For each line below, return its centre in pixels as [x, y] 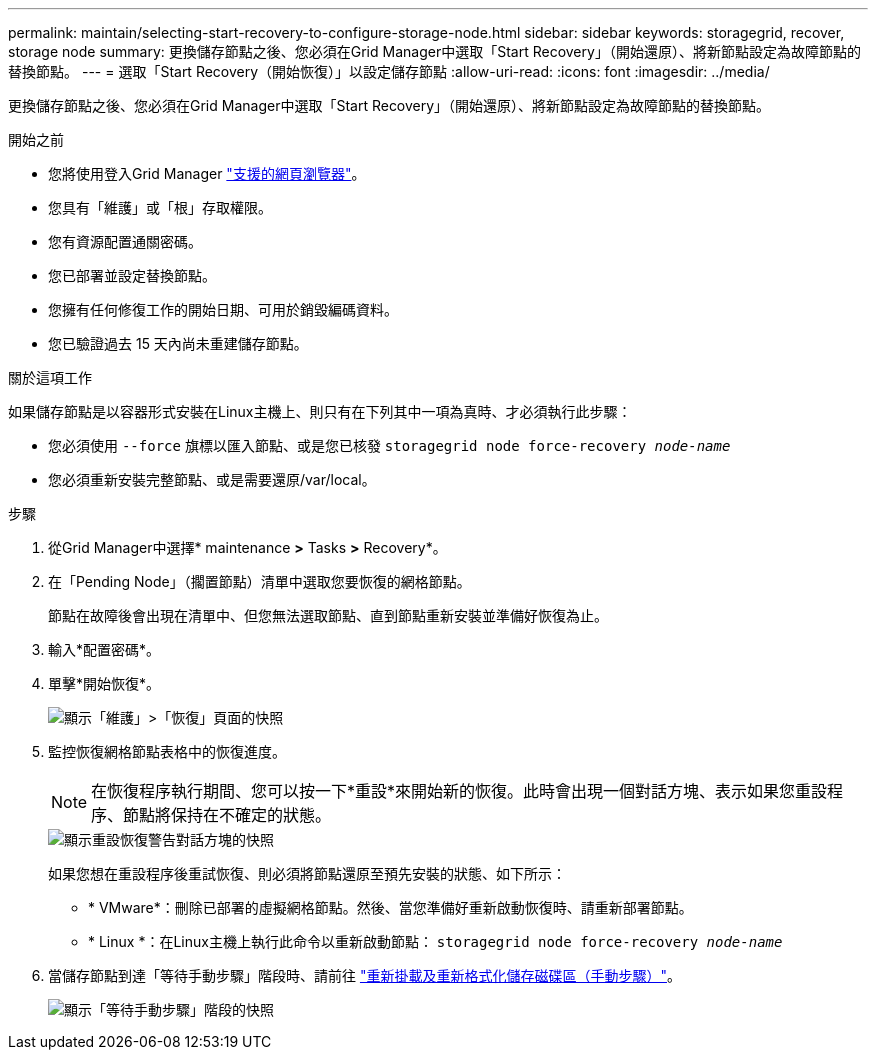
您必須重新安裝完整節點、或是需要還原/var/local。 [212, 479]
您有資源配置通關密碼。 [125, 241]
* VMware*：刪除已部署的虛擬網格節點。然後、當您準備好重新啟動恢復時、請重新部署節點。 [390, 907]
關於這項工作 [50, 377]
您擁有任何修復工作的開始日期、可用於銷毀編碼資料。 [223, 309]
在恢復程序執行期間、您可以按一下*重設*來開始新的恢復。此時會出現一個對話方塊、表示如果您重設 [459, 791]
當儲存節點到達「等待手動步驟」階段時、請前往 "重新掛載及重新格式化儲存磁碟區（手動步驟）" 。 [364, 975]
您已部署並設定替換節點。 [132, 275]
